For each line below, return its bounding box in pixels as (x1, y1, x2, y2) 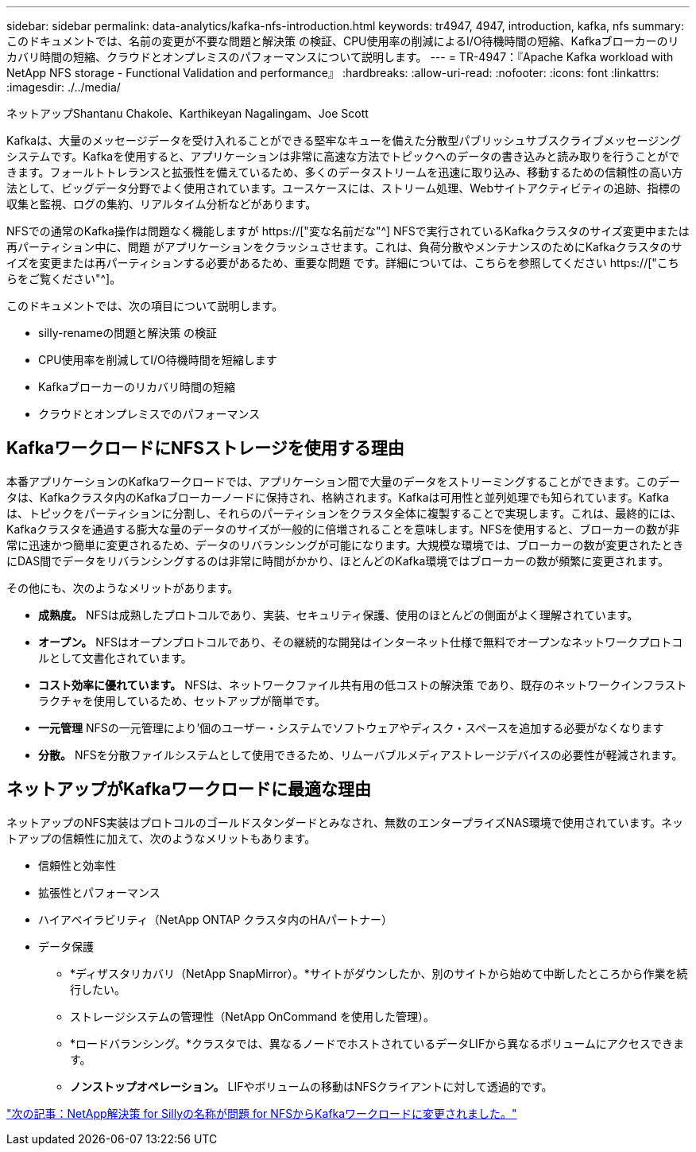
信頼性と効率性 (38, 858, 116, 872)
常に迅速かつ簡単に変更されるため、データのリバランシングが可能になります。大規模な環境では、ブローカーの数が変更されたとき (6, 537, 684, 552)
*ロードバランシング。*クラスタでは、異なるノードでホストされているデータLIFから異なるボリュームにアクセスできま (70, 1036, 685, 1050)
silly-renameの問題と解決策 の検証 (38, 326, 218, 339)
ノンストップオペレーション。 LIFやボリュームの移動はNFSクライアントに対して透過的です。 (70, 1079, 553, 1093)
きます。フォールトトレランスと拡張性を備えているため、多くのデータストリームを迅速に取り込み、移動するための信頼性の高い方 (6, 165, 683, 179)
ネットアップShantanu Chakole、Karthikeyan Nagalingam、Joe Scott (6, 107, 369, 120)
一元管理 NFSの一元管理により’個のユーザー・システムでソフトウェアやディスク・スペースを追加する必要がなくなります (38, 720, 664, 735)
